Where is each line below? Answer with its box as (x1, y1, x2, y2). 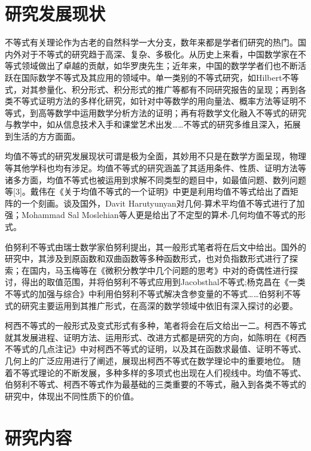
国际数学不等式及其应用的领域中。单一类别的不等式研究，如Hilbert (21, 71, 282, 83)
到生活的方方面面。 (5, 129, 80, 142)
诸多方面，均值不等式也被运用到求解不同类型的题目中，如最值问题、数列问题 (5, 173, 306, 186)
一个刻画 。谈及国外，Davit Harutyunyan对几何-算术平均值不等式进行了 (21, 196, 297, 209)
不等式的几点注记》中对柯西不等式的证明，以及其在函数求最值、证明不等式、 (5, 343, 306, 355)
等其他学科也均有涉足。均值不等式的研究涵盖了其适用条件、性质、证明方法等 (5, 162, 306, 174)
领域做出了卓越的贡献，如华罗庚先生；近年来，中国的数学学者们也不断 (21, 59, 298, 72)
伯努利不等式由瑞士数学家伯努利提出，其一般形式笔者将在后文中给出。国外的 (5, 240, 306, 253)
